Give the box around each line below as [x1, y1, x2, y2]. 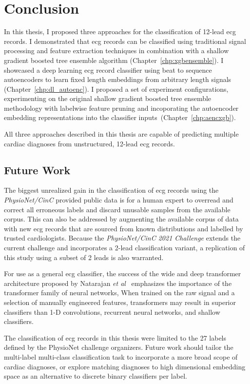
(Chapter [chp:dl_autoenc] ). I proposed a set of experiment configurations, [4, 83, 229, 94]
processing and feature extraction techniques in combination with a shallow [4, 45, 229, 56]
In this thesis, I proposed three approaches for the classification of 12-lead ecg [4, 26, 236, 37]
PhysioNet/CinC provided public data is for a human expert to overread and [4, 195, 233, 205]
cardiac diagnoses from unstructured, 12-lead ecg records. [4, 138, 175, 148]
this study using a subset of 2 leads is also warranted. [4, 252, 164, 262]
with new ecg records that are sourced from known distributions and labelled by [4, 223, 243, 233]
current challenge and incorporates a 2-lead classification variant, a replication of [4, 243, 245, 253]
